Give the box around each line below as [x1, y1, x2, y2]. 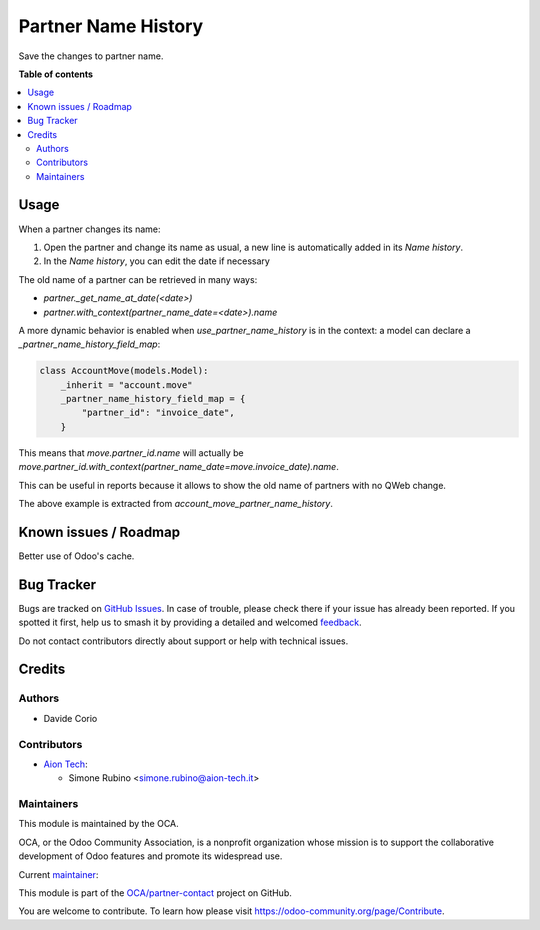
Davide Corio [43, 712, 98, 724]
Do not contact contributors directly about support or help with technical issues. [18, 635, 349, 647]
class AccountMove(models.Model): [39, 365, 209, 377]
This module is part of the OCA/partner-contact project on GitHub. [18, 887, 292, 899]
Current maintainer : [18, 868, 99, 880]
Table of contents [18, 68, 94, 80]
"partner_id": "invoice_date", [81, 407, 235, 419]
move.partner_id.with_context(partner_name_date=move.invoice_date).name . [18, 461, 339, 473]
